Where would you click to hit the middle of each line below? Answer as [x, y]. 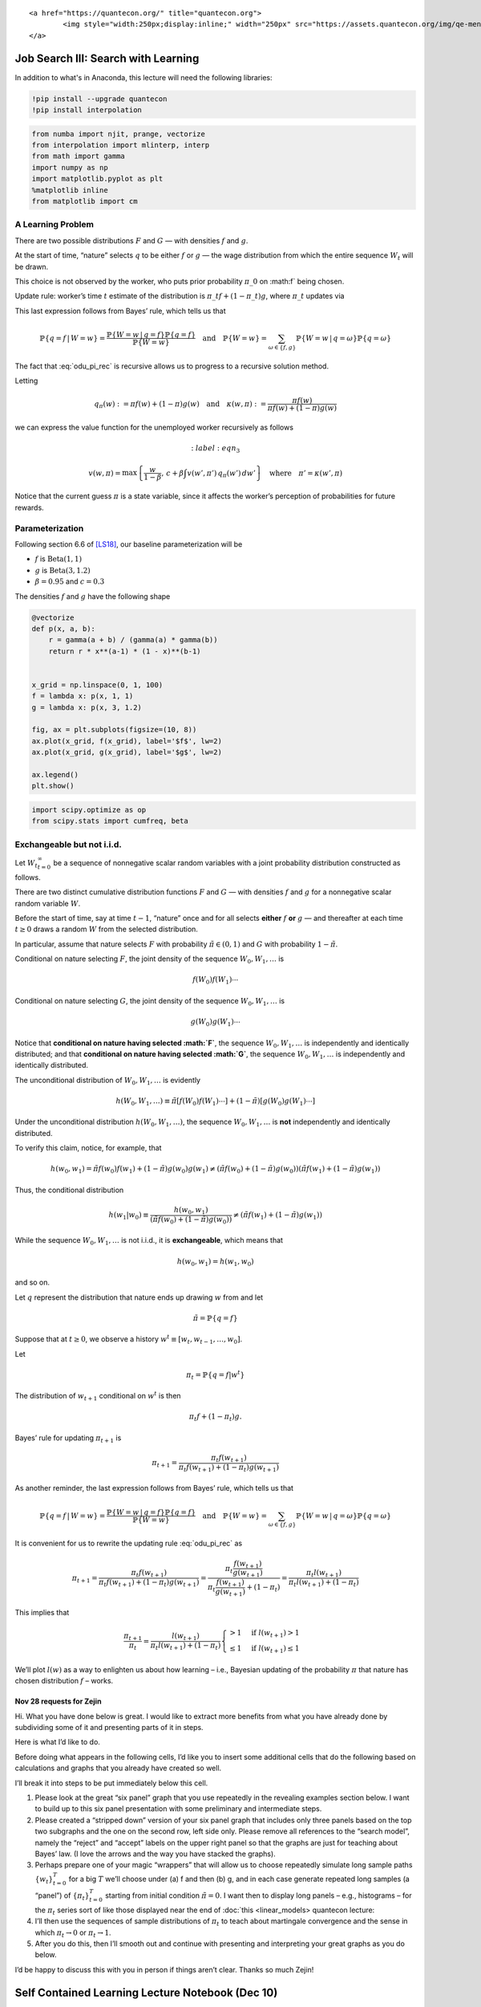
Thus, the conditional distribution [69, 1190]
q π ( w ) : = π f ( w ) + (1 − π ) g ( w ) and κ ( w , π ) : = [180, 405]
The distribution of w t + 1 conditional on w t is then [98, 1396]
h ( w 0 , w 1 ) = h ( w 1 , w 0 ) [215, 1262]
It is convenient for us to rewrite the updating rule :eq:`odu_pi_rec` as [129, 1543]
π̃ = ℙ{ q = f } [215, 1318]
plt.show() [53, 786]
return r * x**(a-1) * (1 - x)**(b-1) [125, 651]
